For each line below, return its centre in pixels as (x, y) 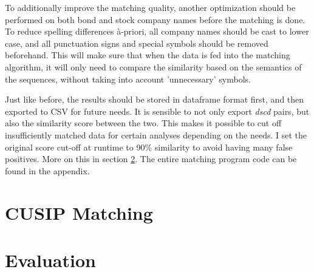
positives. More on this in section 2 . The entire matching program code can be (151, 159)
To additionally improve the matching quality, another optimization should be (150, 7)
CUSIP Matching (79, 212)
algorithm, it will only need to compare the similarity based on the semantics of (153, 66)
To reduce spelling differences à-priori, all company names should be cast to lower (157, 31)
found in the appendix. (47, 170)
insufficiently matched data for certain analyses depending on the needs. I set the (156, 134)
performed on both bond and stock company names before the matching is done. (155, 19)
